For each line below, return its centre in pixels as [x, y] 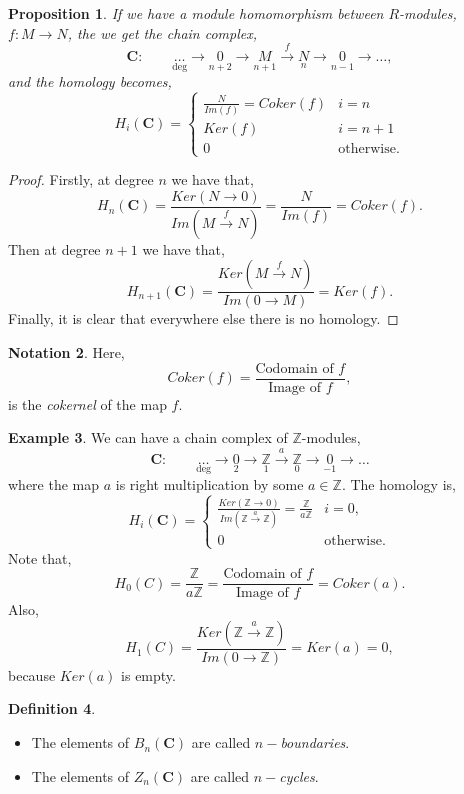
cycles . [299, 775]
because [32, 674]
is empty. [148, 674]
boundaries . [315, 742]
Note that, [40, 557]
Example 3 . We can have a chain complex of [148, 437]
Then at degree [54, 248]
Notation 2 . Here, [66, 351]
